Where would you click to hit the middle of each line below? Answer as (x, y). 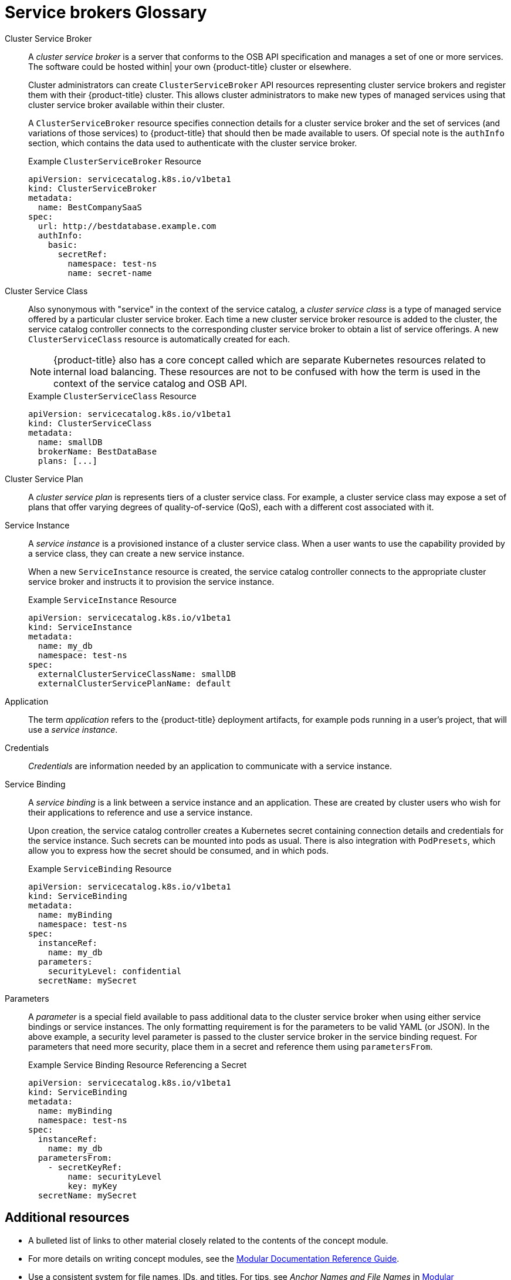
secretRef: (82, 254)
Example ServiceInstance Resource (102, 599)
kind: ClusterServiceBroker (93, 188)
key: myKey (92, 1186)
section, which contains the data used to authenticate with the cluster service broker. (193, 143)
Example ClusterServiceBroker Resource (115, 161)
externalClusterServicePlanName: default (134, 683)
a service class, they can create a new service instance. (136, 553)
